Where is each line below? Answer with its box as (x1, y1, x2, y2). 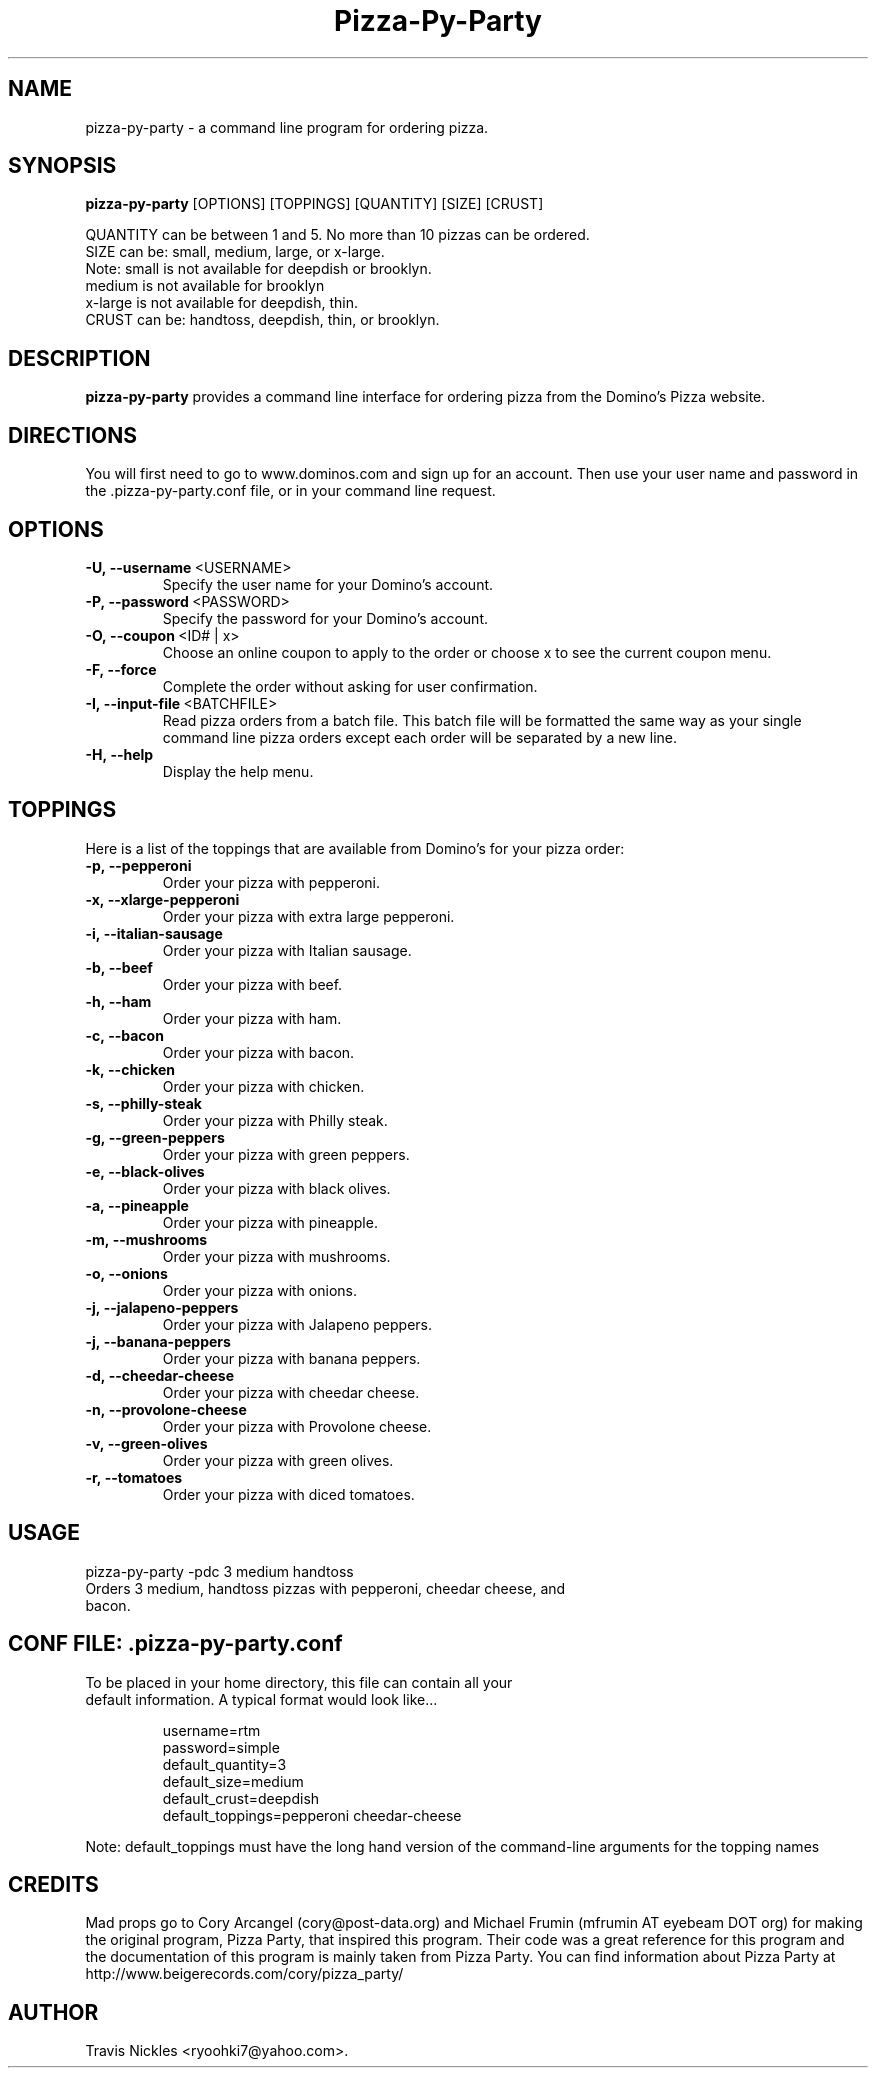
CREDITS (8, 1871, 99, 1897)
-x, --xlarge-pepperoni (85, 890, 240, 908)
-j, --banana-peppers (85, 1332, 231, 1350)
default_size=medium (162, 1772, 304, 1790)
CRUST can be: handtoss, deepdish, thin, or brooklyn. (85, 311, 440, 329)
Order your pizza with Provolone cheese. (162, 1417, 432, 1435)
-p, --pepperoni (85, 856, 192, 874)
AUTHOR (8, 1999, 99, 2025)
